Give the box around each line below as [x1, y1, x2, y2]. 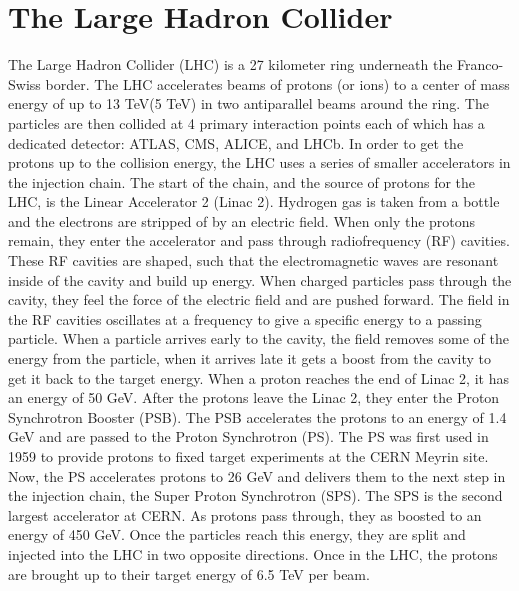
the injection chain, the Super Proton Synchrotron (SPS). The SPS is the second [8, 485, 503, 506]
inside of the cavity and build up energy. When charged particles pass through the [8, 269, 512, 290]
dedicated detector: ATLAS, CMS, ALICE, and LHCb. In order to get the [8, 132, 464, 153]
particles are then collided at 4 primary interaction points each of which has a [8, 112, 485, 133]
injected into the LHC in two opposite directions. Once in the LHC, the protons [8, 543, 498, 564]
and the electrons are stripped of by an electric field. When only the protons [8, 210, 476, 231]
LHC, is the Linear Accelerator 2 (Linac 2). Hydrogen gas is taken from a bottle [8, 191, 500, 212]
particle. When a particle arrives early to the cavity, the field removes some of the [8, 328, 509, 349]
